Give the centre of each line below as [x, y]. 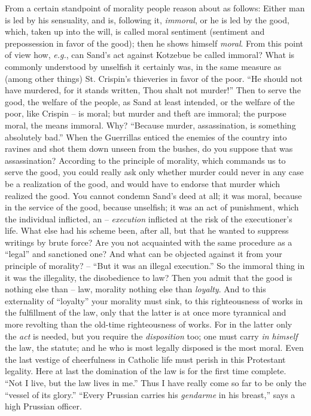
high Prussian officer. [43, 406]
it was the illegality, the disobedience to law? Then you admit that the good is [149, 277]
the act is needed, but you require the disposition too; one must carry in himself [151, 336]
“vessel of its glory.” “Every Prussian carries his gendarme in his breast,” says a [150, 394]
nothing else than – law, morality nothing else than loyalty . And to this [135, 289]
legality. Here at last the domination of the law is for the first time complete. [146, 371]
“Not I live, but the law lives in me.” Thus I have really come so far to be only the [155, 383]
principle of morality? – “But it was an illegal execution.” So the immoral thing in [155, 266]
